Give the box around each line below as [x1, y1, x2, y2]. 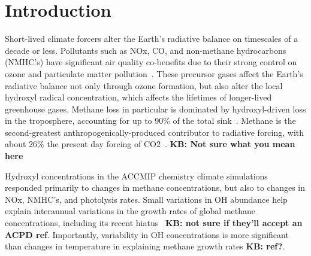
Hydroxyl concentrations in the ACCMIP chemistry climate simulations [5, 169, 268, 182]
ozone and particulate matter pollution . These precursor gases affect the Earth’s [5, 67, 303, 80]
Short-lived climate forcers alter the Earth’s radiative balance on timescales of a [5, 32, 298, 45]
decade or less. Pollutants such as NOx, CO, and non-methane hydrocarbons [5, 44, 286, 56]
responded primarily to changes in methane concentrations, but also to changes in [5, 181, 306, 194]
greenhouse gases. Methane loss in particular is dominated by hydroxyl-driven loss [5, 102, 306, 115]
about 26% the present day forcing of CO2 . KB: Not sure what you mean [5, 138, 295, 150]
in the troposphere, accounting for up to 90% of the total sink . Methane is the [5, 114, 296, 127]
